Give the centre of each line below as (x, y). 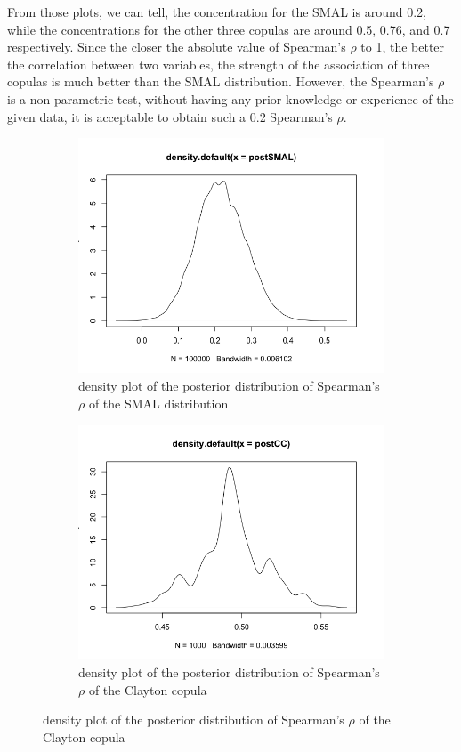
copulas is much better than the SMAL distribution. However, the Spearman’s (221, 81)
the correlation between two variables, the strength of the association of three (218, 64)
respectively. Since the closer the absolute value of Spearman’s (177, 47)
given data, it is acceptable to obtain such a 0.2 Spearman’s (170, 116)
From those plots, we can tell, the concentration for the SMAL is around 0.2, (217, 12)
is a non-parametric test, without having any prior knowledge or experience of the (230, 98)
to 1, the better (403, 47)
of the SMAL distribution (158, 403)
